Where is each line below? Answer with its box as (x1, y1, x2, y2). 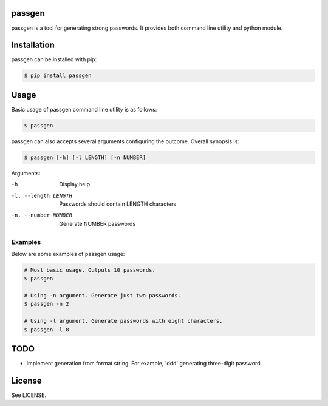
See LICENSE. (11, 391, 47, 399)
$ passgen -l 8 (24, 326, 69, 333)
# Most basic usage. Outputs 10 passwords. (24, 266, 156, 273)
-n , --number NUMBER (11, 212, 73, 218)
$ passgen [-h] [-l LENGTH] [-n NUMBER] (24, 154, 146, 161)
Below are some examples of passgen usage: (11, 250, 125, 257)
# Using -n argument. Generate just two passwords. (24, 292, 182, 299)
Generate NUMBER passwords (59, 220, 136, 227)
